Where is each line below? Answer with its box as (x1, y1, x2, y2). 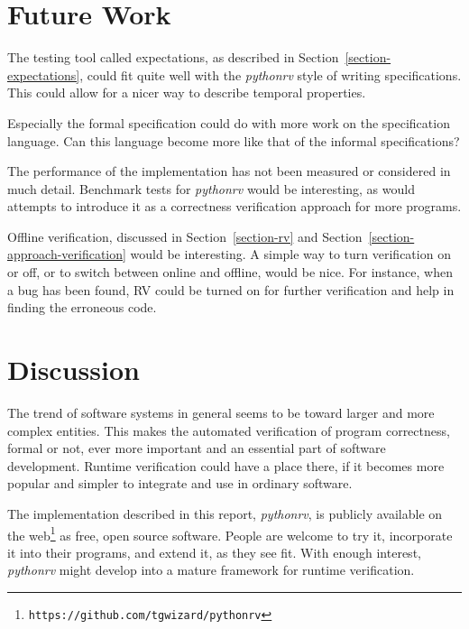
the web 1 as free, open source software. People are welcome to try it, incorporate (7, 523, 453, 544)
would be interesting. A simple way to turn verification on (130, 245, 451, 264)
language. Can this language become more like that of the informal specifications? (7, 131, 460, 150)
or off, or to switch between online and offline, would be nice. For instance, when (7, 263, 453, 282)
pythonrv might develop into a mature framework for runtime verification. (7, 560, 415, 579)
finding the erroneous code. (7, 298, 157, 317)
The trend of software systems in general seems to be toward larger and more (7, 402, 435, 421)
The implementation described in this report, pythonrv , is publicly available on (7, 504, 443, 523)
